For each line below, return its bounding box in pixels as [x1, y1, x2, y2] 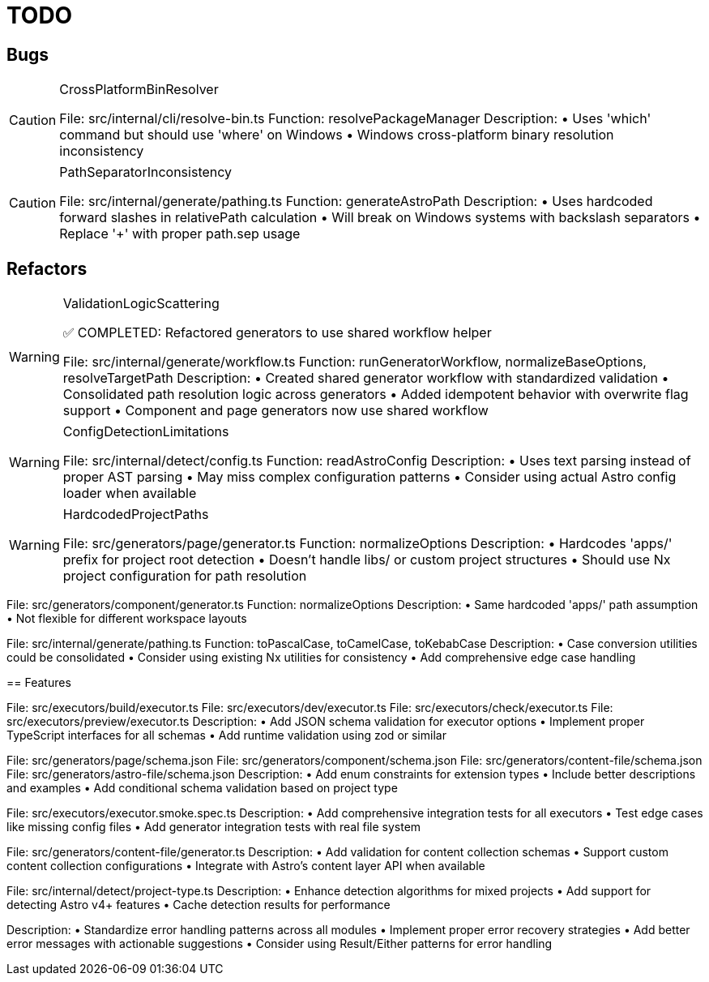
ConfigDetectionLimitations [62, 423, 229, 440]
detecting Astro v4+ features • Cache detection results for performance [6, 898, 391, 912]
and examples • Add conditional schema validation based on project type [6, 781, 398, 795]
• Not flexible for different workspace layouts [6, 611, 247, 626]
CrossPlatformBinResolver [59, 81, 219, 98]
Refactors [6, 258, 88, 279]
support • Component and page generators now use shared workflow [62, 402, 489, 419]
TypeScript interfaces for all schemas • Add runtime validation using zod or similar [6, 728, 446, 743]
